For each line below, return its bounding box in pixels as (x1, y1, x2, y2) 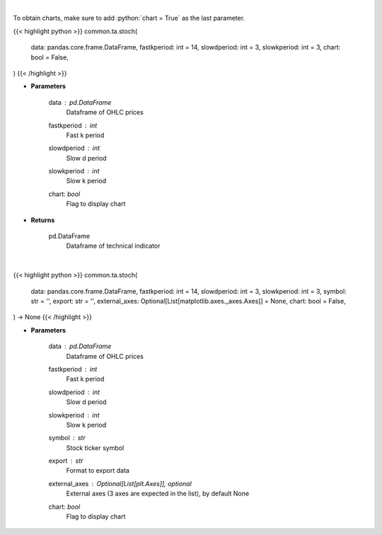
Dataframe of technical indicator (66, 241, 161, 251)
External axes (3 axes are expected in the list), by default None (66, 489, 250, 498)
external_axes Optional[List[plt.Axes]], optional (48, 479, 192, 488)
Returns (30, 216, 55, 224)
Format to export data (66, 466, 130, 475)
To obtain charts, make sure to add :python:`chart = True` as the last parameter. (13, 14, 245, 23)
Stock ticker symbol (66, 443, 125, 452)
